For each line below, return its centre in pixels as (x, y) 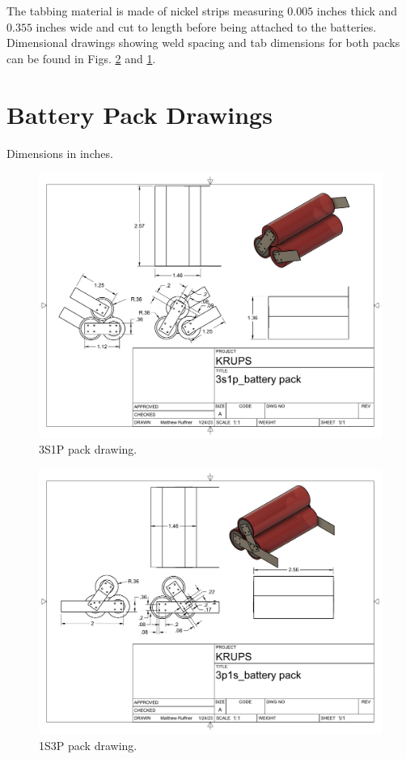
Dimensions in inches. (60, 153)
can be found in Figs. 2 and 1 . (81, 58)
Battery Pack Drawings (140, 114)
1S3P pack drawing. (88, 745)
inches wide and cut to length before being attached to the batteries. (206, 26)
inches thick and (357, 11)
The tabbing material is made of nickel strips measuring (145, 11)
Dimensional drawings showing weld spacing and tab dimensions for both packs (203, 43)
